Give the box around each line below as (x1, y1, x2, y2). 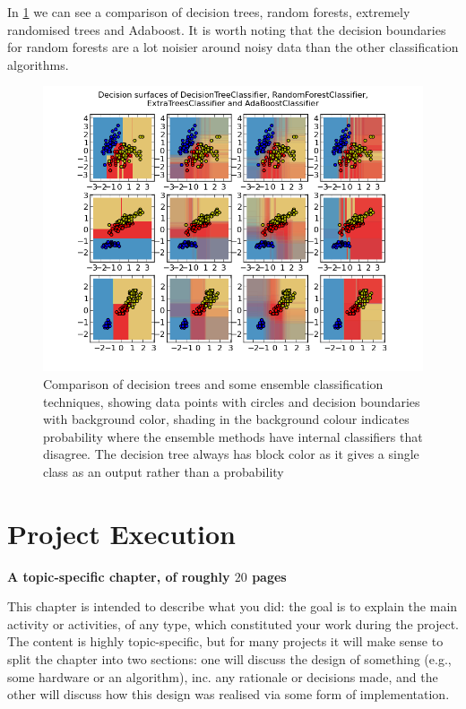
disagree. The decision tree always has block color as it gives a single (43, 445, 419, 463)
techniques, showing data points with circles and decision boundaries (43, 392, 420, 411)
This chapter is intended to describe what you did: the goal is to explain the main (7, 597, 458, 616)
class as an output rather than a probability (43, 462, 284, 480)
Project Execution (7, 514, 236, 551)
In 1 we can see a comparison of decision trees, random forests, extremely (7, 3, 410, 21)
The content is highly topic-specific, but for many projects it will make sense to (7, 632, 444, 651)
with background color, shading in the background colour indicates (43, 410, 410, 428)
